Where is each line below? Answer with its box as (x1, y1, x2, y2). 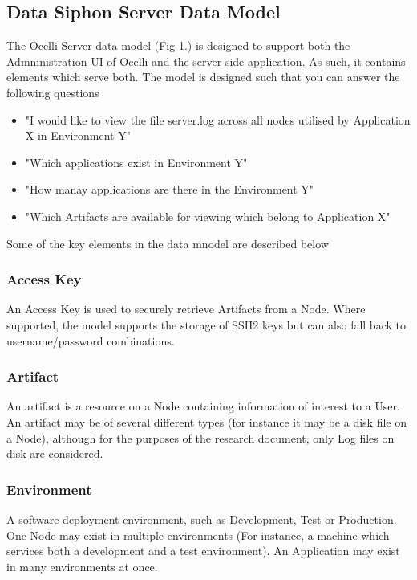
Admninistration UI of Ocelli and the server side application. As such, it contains (6, 52, 406, 69)
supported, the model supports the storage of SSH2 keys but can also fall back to (6, 316, 406, 333)
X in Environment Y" (25, 127, 131, 144)
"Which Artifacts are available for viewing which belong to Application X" (25, 207, 391, 224)
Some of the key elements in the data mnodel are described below (6, 235, 329, 251)
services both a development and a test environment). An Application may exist (6, 542, 400, 559)
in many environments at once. (6, 558, 158, 574)
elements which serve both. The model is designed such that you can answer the (6, 68, 400, 85)
